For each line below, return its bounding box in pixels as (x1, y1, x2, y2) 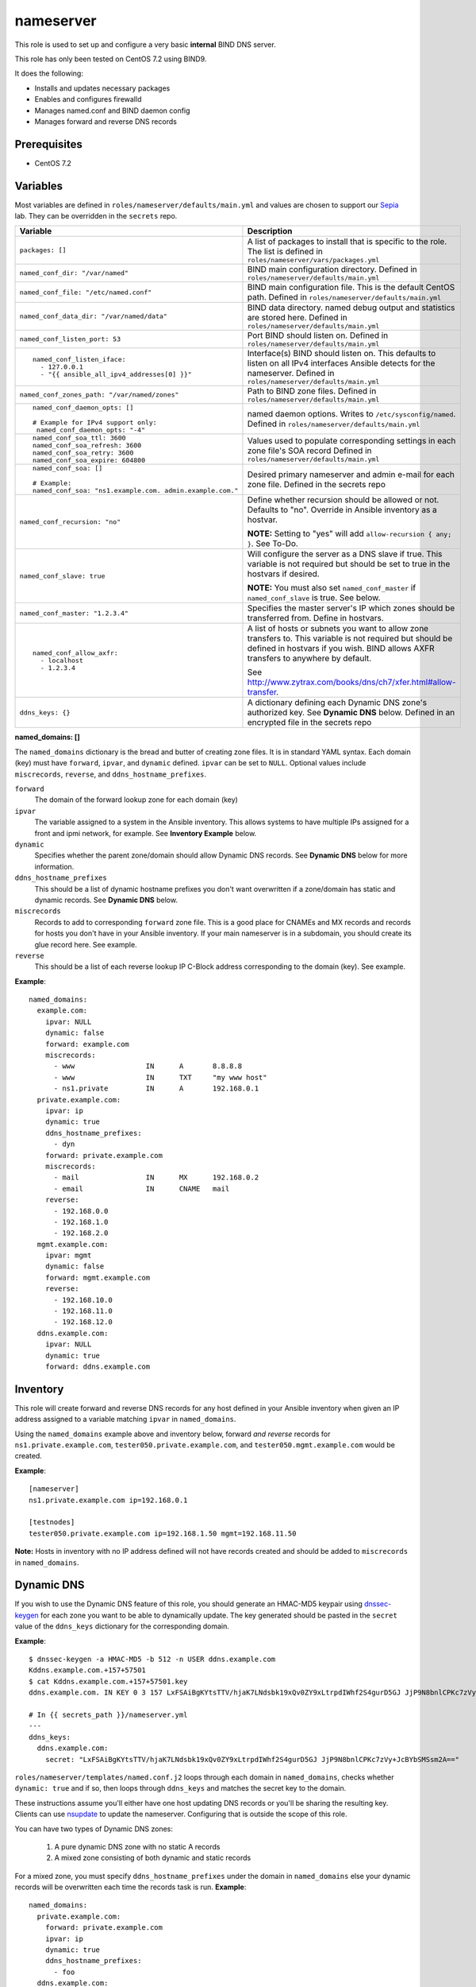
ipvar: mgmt (44, 1251, 92, 1260)
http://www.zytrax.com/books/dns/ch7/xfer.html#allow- (247, 676, 456, 688)
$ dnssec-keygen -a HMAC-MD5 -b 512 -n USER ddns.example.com (29, 1655, 276, 1664)
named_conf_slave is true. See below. (247, 592, 381, 603)
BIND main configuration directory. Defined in (247, 264, 417, 275)
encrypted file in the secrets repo (247, 717, 372, 728)
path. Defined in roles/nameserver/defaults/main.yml (247, 292, 442, 303)
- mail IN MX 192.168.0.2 (53, 1173, 259, 1182)
